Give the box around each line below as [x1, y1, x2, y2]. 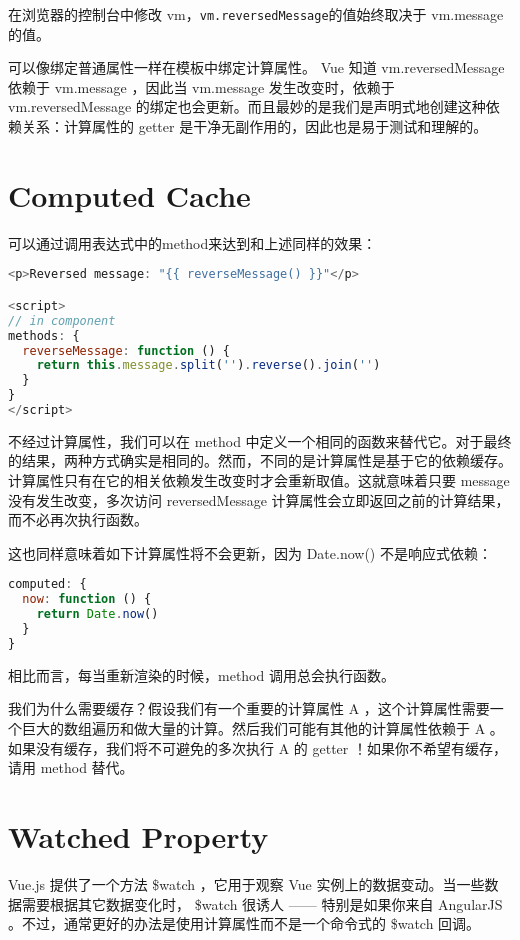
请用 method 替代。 [8, 757, 134, 778]
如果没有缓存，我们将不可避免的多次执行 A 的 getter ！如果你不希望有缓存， [8, 737, 507, 758]
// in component [8, 313, 116, 328]
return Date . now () [36, 607, 159, 622]
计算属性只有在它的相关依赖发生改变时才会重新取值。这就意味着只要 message [8, 470, 510, 491]
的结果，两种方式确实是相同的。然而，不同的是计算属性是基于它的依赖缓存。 [8, 450, 512, 471]
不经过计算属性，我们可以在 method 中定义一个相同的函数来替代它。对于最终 [8, 430, 512, 451]
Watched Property [8, 815, 269, 856]
